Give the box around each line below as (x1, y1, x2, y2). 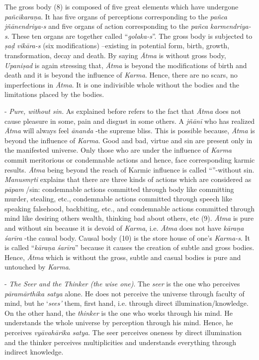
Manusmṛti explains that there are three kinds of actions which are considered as (4, 174, 252, 184)
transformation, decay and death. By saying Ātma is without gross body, (4, 50, 226, 60)
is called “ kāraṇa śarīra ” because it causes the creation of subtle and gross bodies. (4, 242, 255, 253)
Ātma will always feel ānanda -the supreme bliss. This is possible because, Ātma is (4, 125, 255, 136)
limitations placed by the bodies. (4, 89, 104, 99)
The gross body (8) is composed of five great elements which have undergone (4, 1, 239, 11)
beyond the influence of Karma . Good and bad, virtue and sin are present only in (4, 135, 253, 145)
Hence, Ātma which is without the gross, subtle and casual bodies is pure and (4, 252, 241, 262)
